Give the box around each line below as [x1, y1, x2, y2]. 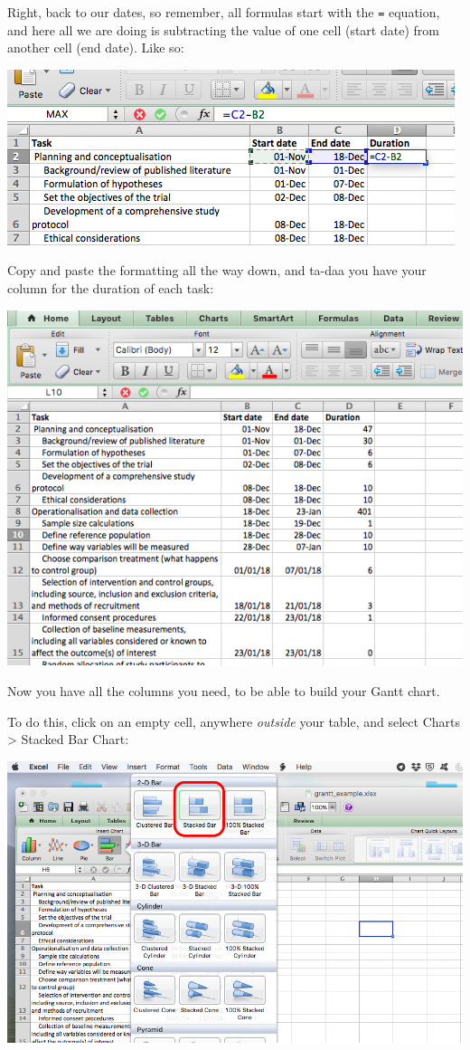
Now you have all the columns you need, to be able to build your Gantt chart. [7, 681, 440, 700]
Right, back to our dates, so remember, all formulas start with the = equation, [7, 3, 440, 21]
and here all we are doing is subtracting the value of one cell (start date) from [7, 20, 439, 39]
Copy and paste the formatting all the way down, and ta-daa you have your [7, 261, 427, 280]
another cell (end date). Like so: [7, 38, 184, 57]
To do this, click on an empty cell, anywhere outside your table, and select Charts [7, 711, 461, 730]
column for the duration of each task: [7, 279, 214, 298]
